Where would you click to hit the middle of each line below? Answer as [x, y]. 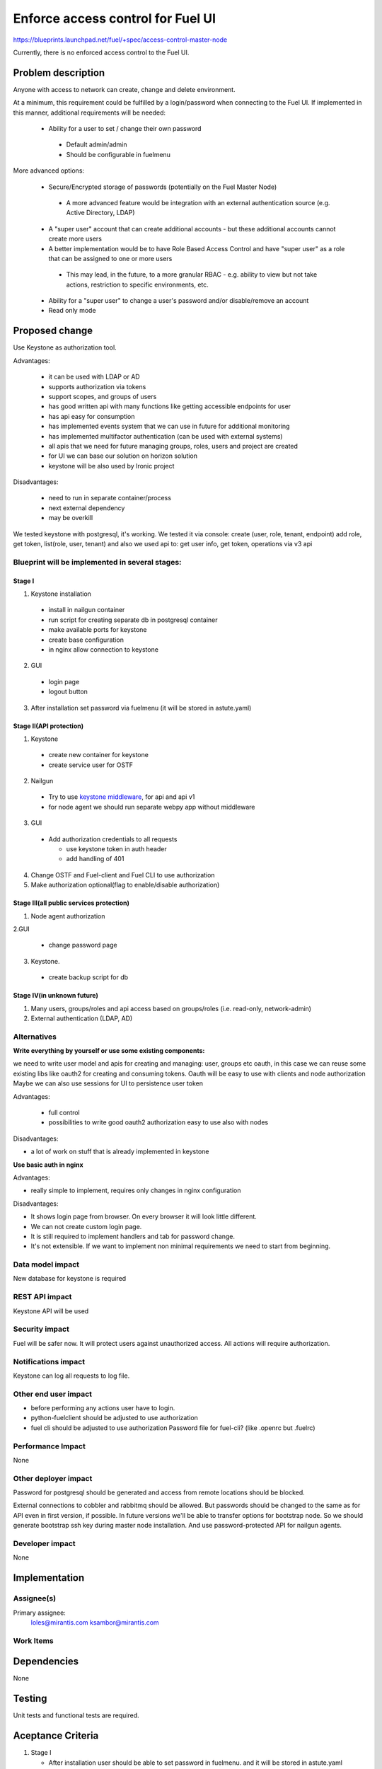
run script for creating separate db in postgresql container [133, 620]
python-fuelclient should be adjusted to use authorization [114, 1418]
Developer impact [44, 1544]
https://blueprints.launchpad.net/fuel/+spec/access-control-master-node [120, 40]
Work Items [33, 1640]
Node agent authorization [68, 916]
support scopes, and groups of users [103, 396]
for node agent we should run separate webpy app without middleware [152, 807]
